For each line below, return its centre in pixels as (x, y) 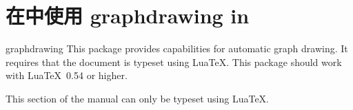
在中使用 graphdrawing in (128, 15)
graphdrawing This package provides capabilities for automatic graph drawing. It (177, 48)
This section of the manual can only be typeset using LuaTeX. (137, 98)
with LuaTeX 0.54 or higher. (67, 75)
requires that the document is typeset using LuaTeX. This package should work (174, 62)
